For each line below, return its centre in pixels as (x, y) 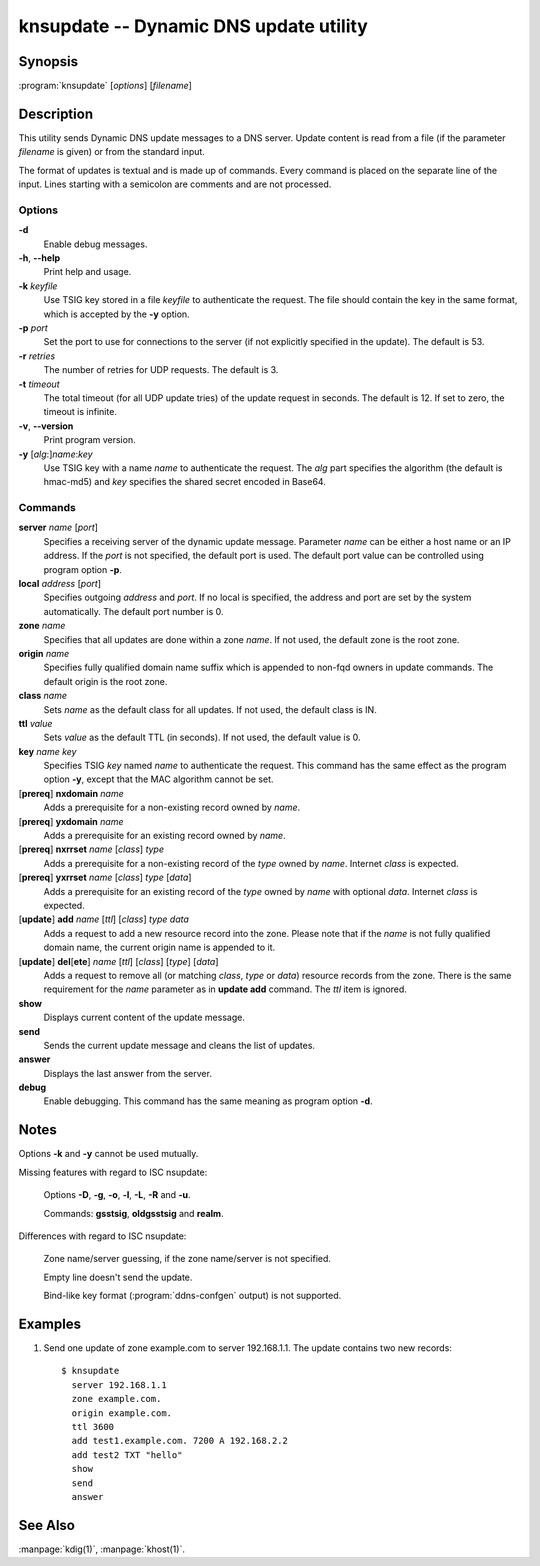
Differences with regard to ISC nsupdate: (102, 1236)
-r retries (37, 356)
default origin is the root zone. (105, 681)
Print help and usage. (87, 272)
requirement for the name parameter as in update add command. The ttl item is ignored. (225, 989)
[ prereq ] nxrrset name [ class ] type (91, 849)
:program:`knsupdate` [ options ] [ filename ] (105, 86)
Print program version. (89, 440)
